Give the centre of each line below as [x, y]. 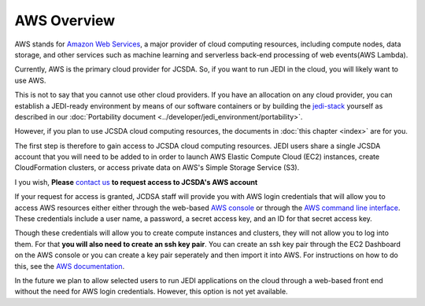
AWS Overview [65, 20]
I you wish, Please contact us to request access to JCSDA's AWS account [136, 182]
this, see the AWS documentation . [70, 266]
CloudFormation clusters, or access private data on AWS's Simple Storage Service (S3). [157, 168]
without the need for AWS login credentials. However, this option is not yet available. [151, 292]
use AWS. [30, 80]
